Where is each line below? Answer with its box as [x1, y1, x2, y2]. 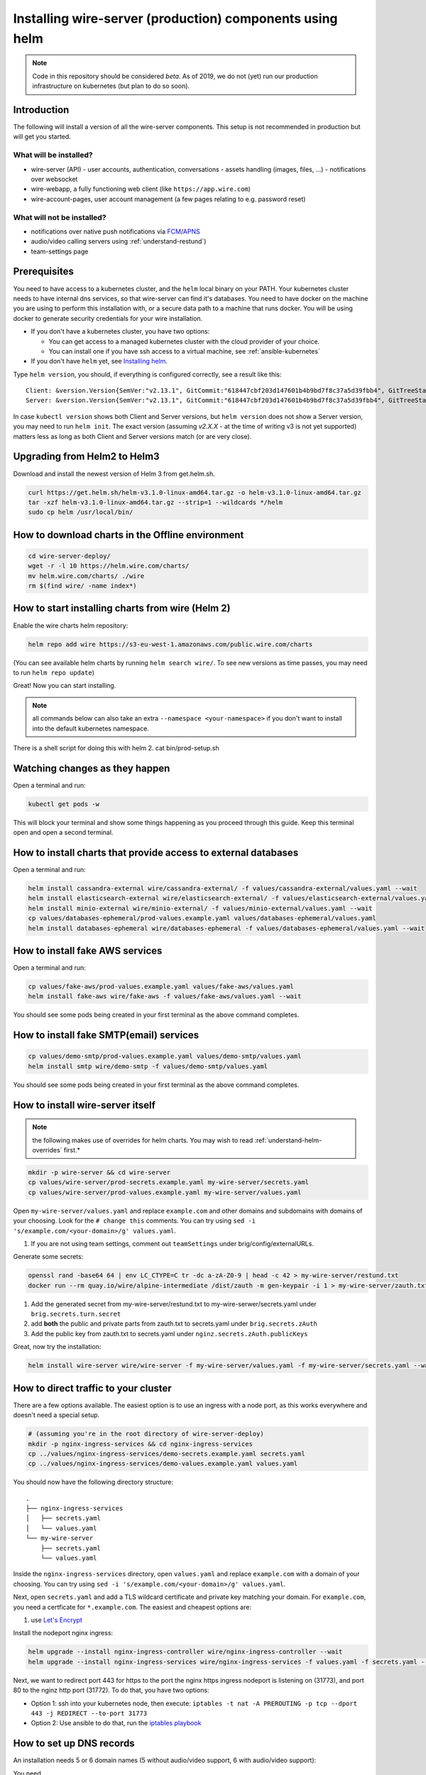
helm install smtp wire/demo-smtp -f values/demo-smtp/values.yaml [28, 1062, 268, 1070]
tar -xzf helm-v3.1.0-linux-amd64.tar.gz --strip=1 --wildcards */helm [28, 498, 283, 506]
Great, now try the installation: [13, 1343, 102, 1351]
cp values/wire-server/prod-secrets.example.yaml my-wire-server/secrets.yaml [28, 1179, 309, 1186]
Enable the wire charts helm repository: [13, 621, 129, 630]
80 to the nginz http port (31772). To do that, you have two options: [13, 1686, 209, 1695]
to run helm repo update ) [13, 668, 95, 677]
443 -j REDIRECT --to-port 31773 [31, 1709, 148, 1717]
